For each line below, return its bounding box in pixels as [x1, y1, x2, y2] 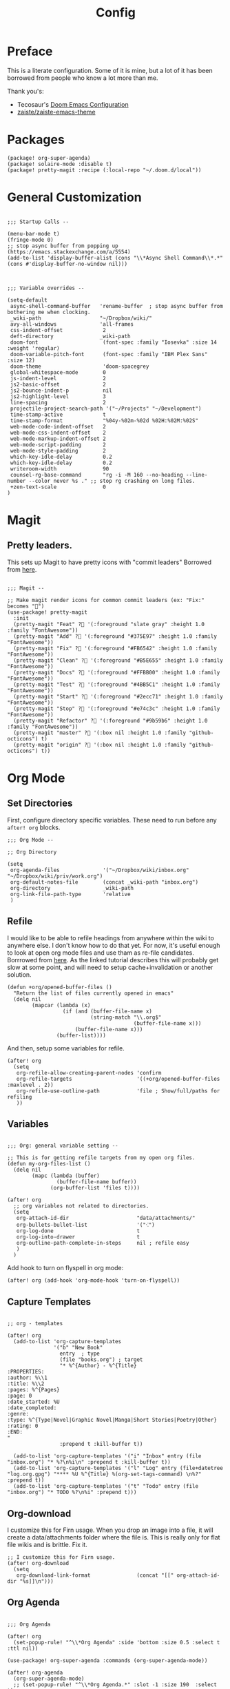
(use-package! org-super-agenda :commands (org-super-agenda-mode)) [7, 1657, 208, 1664]
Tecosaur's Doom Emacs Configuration [17, 100, 129, 108]
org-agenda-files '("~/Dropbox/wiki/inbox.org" [10, 867, 189, 873]
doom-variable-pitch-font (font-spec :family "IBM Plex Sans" [10, 351, 208, 358]
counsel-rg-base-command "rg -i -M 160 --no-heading [10, 471, 184, 478]
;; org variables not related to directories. [13, 1203, 149, 1210]
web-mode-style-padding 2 [10, 447, 107, 454]
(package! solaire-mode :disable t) [7, 160, 112, 167]
